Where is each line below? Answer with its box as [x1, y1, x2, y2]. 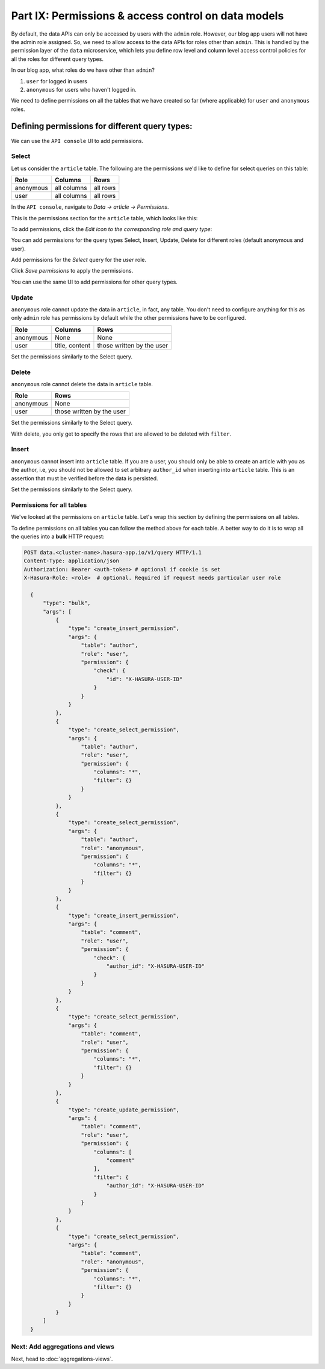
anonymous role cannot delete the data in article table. [11, 380, 153, 387]
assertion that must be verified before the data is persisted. [11, 474, 159, 482]
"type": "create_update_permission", [68, 1106, 180, 1113]
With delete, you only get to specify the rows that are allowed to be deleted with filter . [11, 430, 232, 437]
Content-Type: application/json [23, 557, 120, 564]
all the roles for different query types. [11, 55, 104, 63]
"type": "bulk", [43, 600, 91, 606]
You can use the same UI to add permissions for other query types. [11, 278, 178, 285]
